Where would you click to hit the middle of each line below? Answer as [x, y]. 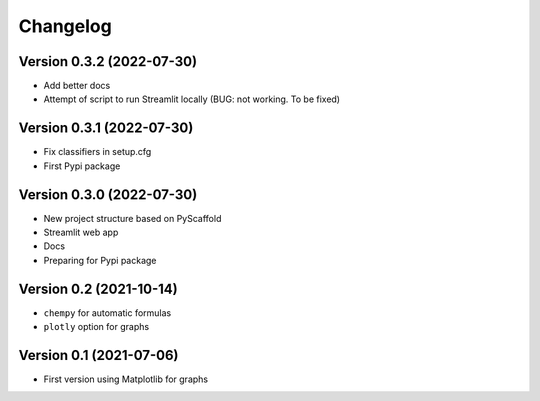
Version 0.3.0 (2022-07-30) [108, 194]
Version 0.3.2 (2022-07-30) [108, 61]
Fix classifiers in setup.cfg [97, 152]
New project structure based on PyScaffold [132, 218]
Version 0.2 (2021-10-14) [98, 288]
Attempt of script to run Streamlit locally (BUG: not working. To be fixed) [191, 99]
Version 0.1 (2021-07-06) [98, 355]
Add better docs [77, 86]
